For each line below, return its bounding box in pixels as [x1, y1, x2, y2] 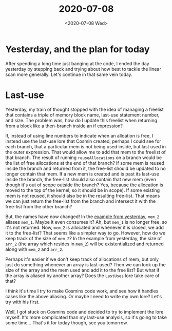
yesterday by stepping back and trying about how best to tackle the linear [5, 66, 162, 72]
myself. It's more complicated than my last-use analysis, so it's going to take [5, 314, 167, 320]
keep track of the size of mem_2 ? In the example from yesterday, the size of [5, 235, 162, 241]
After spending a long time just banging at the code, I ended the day [5, 60, 150, 67]
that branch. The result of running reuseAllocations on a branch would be [5, 154, 162, 161]
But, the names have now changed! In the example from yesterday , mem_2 [5, 213, 160, 220]
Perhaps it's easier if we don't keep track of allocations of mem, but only [5, 256, 159, 262]
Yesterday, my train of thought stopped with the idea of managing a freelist [5, 106, 164, 112]
